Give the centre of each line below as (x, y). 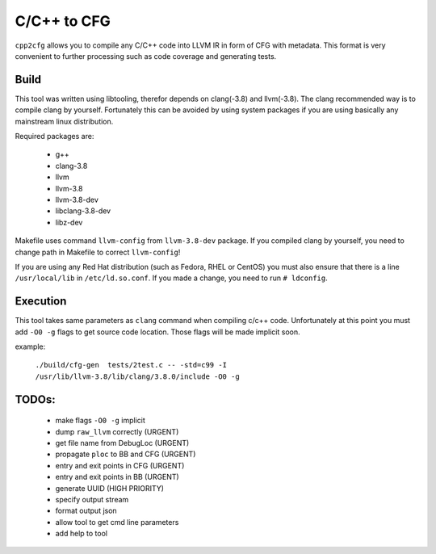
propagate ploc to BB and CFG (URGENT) (126, 454)
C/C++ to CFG (63, 21)
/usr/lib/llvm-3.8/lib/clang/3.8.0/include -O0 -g (137, 376)
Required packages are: (55, 136)
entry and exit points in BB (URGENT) (117, 477)
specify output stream (92, 499)
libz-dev (69, 222)
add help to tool (82, 534)
